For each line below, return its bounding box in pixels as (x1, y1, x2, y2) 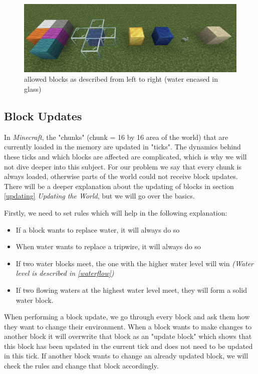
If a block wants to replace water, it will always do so (16, 224, 180, 235)
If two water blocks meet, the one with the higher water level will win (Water (16, 258, 254, 268)
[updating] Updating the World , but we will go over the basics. (4, 191, 195, 201)
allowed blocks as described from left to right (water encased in (24, 74, 218, 84)
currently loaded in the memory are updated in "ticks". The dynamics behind (4, 141, 241, 152)
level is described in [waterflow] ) (16, 268, 114, 278)
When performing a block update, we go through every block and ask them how (4, 311, 250, 322)
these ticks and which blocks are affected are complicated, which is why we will (4, 151, 247, 161)
